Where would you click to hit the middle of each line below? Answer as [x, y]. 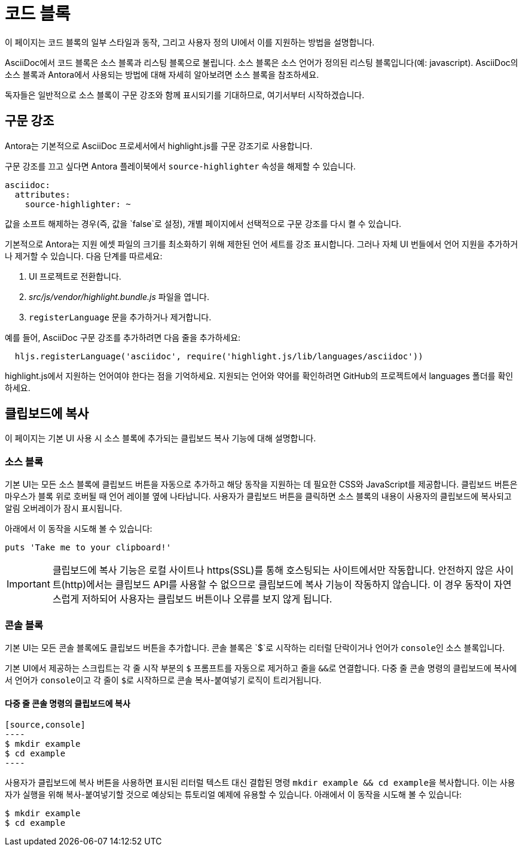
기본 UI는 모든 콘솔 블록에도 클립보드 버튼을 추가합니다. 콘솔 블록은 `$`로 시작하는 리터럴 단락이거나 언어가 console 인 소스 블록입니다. [255, 647]
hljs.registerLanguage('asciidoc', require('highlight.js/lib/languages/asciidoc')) [219, 356]
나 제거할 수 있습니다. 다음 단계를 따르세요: [84, 256]
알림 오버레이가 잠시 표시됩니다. [64, 508]
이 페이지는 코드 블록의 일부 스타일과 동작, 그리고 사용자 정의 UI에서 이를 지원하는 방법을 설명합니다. [190, 42]
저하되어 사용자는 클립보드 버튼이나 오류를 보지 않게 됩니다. [207, 599]
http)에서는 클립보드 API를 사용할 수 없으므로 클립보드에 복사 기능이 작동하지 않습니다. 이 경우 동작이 [278, 585]
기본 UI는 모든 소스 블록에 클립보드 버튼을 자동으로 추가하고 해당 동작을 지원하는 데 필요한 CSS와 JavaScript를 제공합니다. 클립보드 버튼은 [261, 484]
